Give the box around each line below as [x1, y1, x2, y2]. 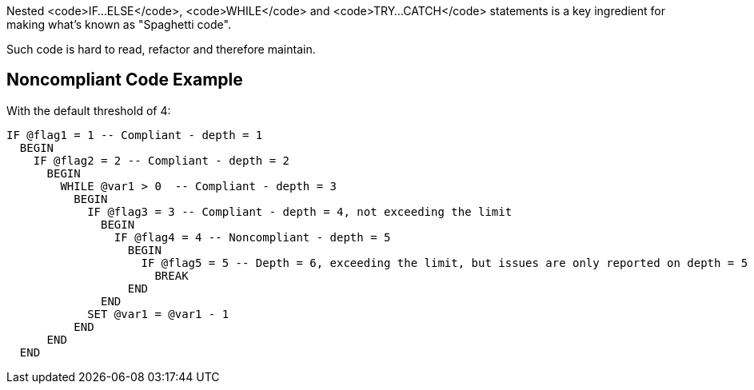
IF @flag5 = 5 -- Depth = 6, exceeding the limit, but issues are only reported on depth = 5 [141, 256, 748, 269]
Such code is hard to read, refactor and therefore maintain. [6, 42, 316, 56]
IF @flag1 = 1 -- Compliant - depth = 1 [6, 128, 263, 141]
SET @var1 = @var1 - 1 [87, 307, 229, 320]
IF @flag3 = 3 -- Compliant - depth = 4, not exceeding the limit [87, 205, 513, 218]
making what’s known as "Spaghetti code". [6, 18, 231, 31]
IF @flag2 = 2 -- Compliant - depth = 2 [33, 153, 290, 167]
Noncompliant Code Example [6, 70, 243, 90]
